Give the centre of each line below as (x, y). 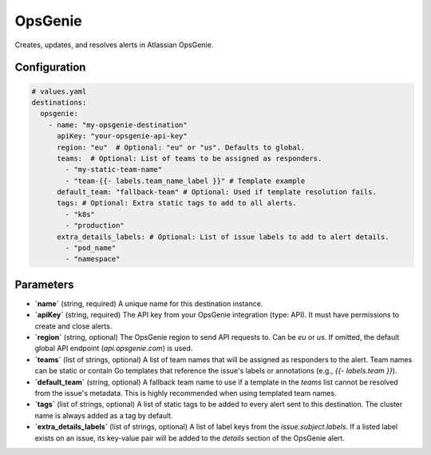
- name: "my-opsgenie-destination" (118, 125)
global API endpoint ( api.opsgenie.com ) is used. (114, 349)
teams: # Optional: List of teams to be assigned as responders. (190, 158)
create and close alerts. (73, 326)
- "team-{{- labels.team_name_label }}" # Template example (185, 181)
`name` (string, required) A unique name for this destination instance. (149, 303)
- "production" (95, 226)
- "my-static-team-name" (114, 170)
